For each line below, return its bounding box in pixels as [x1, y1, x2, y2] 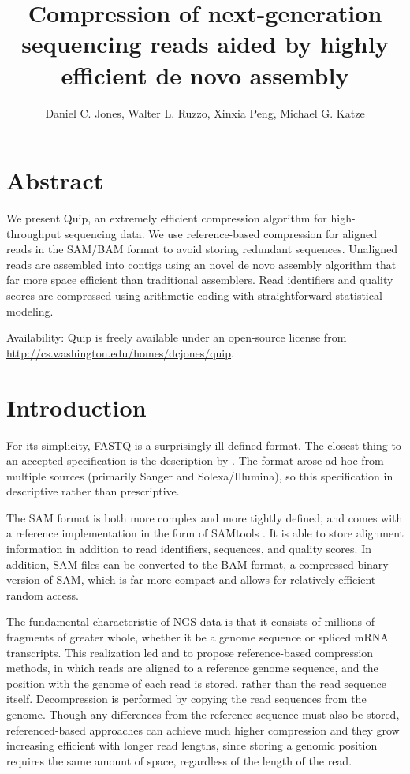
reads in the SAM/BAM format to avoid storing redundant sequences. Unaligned [6, 241, 398, 257]
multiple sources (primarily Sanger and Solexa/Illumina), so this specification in [6, 467, 393, 484]
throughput [6, 225, 61, 241]
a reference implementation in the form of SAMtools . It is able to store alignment [6, 525, 404, 541]
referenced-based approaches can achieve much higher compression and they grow [6, 721, 400, 738]
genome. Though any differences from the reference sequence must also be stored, [6, 706, 400, 722]
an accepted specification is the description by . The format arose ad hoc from [6, 452, 384, 469]
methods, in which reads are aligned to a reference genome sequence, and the [6, 660, 378, 676]
